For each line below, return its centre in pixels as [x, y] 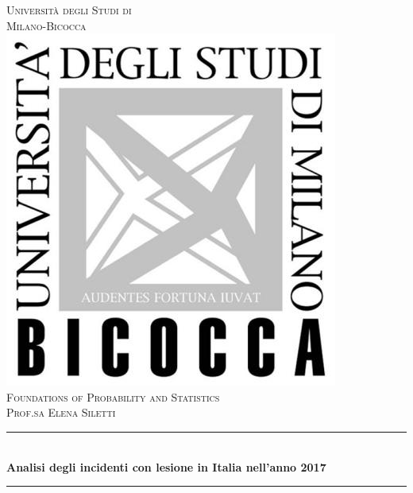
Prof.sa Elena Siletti [61, 412]
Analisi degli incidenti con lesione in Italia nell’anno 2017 [166, 466]
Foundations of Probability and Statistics [113, 396]
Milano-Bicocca [46, 25]
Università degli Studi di [69, 10]
